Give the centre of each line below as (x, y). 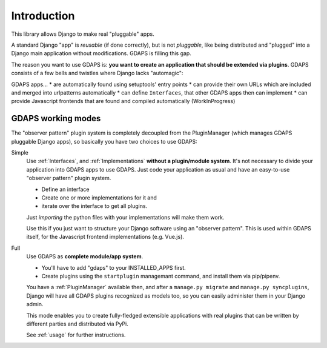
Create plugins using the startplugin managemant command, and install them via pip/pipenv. (161, 276)
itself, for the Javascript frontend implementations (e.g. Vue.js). (105, 237)
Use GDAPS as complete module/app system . (85, 256)
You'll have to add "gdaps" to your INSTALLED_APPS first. (114, 267)
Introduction (43, 16)
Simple (20, 152)
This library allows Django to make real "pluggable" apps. (83, 34)
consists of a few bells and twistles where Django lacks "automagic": (97, 73)
